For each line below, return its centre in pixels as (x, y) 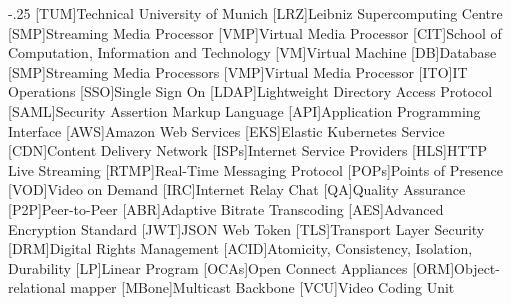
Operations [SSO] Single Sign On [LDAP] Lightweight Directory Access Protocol (250, 91)
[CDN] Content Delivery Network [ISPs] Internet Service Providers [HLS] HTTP (248, 150)
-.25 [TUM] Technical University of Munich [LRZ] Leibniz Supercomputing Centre (255, 13)
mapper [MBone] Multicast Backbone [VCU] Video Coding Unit (262, 287)
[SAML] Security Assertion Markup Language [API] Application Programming (244, 110)
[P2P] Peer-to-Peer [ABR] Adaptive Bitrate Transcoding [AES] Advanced (226, 208)
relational (37, 287)
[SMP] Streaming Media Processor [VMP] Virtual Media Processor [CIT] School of (255, 32)
